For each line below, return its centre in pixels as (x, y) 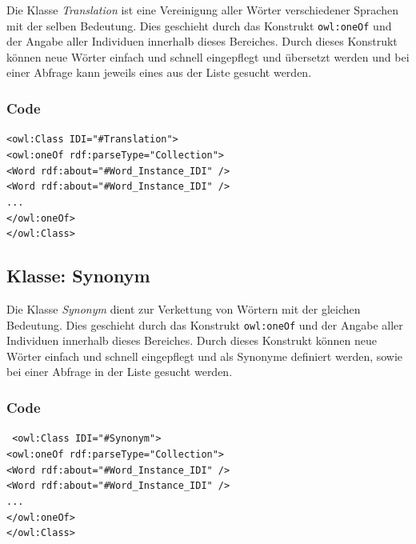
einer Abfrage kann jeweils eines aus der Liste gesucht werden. (159, 72)
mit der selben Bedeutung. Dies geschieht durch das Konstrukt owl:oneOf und (199, 25)
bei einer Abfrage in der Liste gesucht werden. (120, 372)
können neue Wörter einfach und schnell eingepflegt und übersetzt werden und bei (208, 56)
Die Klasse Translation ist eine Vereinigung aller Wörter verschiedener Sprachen (202, 10)
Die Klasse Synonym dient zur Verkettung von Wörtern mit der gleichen (184, 309)
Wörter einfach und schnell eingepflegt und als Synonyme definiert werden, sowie (205, 356)
